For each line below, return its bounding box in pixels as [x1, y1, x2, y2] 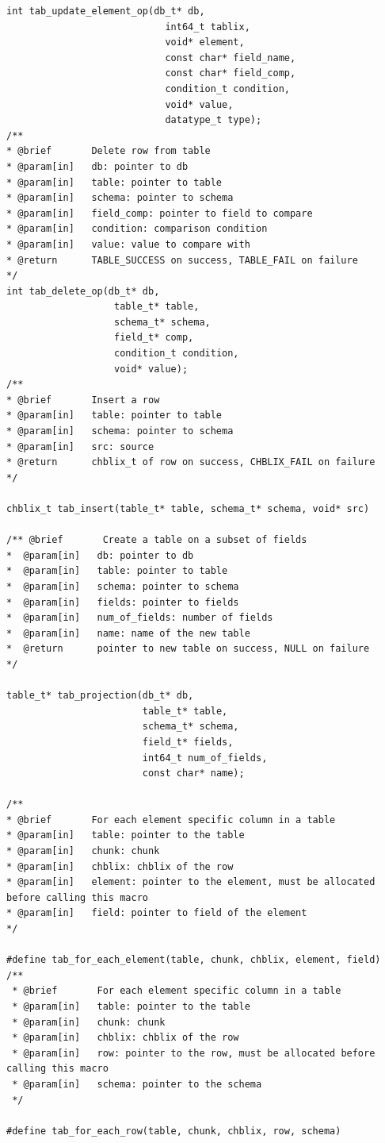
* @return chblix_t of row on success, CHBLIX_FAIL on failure [6, 456, 375, 468]
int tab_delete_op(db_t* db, [6, 285, 160, 297]
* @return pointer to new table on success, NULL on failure [6, 643, 370, 655]
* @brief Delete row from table [6, 145, 211, 157]
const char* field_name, [165, 52, 296, 63]
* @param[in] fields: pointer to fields [6, 596, 239, 608]
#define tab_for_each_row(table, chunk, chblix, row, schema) [6, 1125, 341, 1137]
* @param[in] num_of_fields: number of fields [6, 612, 273, 624]
